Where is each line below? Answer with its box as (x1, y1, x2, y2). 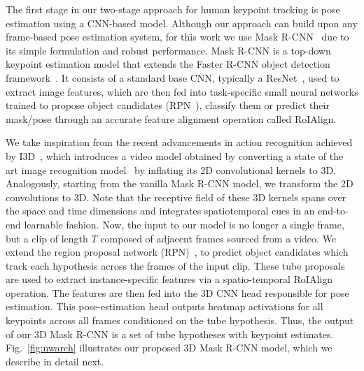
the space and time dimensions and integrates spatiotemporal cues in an (6, 203, 315, 218)
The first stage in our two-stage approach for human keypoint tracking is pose (6, 2, 340, 16)
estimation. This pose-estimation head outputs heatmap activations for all (6, 299, 323, 314)
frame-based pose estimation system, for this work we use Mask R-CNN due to (6, 29, 349, 44)
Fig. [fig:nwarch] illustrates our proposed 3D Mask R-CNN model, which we (6, 340, 332, 355)
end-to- (318, 203, 349, 218)
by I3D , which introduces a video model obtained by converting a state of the (6, 148, 344, 163)
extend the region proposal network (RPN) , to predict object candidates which (6, 245, 349, 259)
